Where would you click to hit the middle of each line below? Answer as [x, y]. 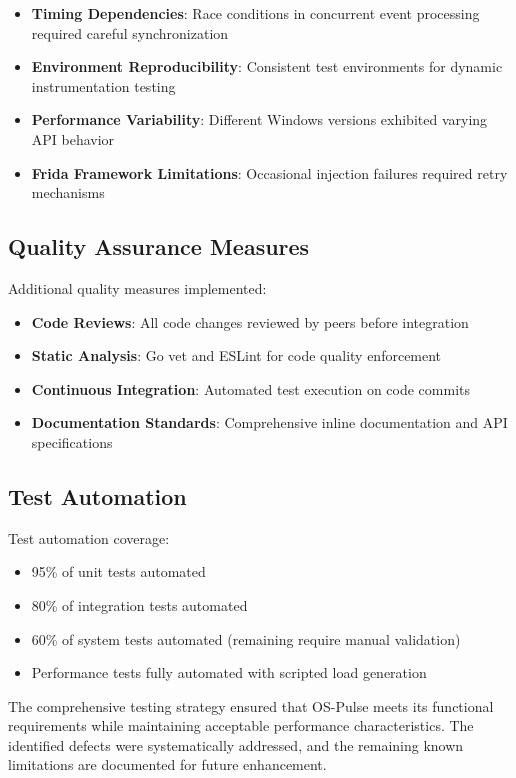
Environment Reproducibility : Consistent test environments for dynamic [267, 66]
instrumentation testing [103, 85]
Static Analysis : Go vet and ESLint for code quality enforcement [236, 355]
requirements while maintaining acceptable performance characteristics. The [241, 725]
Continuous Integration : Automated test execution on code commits [251, 388]
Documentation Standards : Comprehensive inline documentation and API [269, 422]
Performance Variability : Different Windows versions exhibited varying [259, 119]
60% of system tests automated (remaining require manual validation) [246, 638]
